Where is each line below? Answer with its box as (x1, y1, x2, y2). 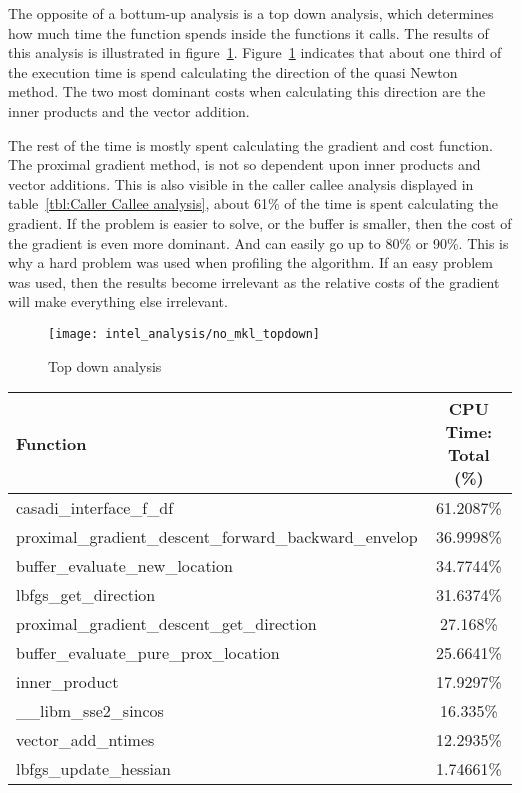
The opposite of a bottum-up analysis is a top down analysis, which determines (8, 3, 494, 23)
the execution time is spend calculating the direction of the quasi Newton (8, 61, 458, 82)
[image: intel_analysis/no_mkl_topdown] (48, 326, 321, 341)
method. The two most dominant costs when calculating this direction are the (8, 81, 486, 102)
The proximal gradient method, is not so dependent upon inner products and (8, 154, 481, 175)
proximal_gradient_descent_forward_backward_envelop (16, 525, 418, 549)
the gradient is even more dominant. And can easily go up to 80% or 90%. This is (8, 232, 509, 253)
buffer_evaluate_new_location (16, 554, 233, 578)
